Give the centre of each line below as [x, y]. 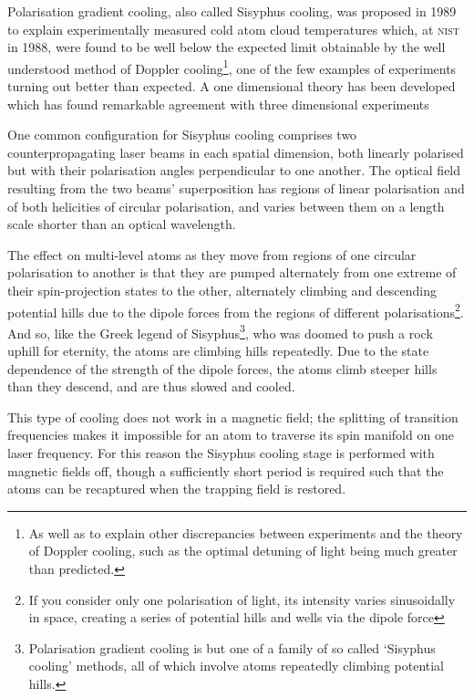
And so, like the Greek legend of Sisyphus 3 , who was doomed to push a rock [220, 331]
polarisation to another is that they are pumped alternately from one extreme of [232, 272]
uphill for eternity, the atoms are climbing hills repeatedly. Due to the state [218, 351]
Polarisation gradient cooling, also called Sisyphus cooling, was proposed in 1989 [232, 11]
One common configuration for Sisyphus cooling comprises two [182, 135]
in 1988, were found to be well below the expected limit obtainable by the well [227, 47]
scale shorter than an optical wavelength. [122, 224]
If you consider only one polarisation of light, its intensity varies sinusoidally [242, 599]
